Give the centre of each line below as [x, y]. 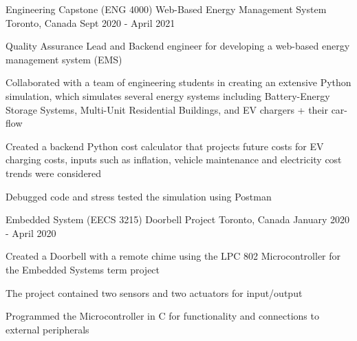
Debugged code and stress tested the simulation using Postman [139, 196]
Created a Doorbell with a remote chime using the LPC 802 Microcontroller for [173, 256]
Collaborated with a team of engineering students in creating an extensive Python [178, 82]
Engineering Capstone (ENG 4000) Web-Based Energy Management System [166, 9]
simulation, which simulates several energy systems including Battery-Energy [168, 95]
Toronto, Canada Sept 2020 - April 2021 [90, 22]
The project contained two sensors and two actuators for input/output [154, 292]
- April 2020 [31, 232]
